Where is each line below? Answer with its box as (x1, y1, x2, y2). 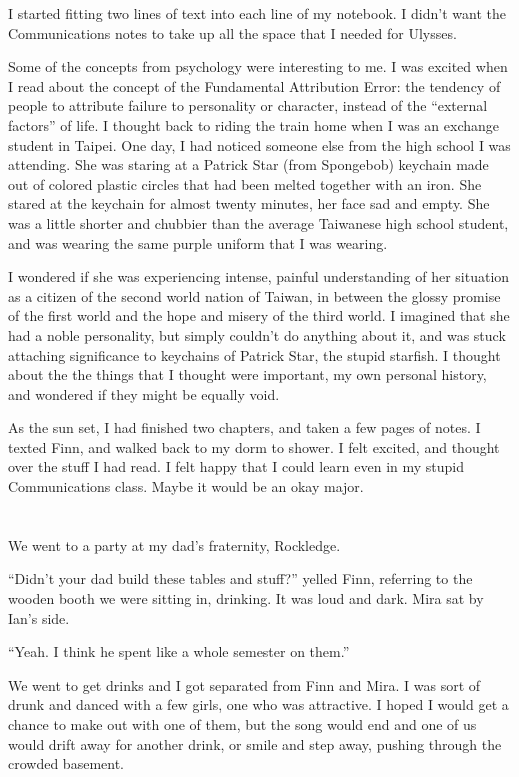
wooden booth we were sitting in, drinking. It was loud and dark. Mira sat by (8, 588, 484, 609)
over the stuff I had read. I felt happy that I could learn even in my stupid (8, 456, 465, 477)
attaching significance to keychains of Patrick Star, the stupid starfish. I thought (8, 344, 501, 365)
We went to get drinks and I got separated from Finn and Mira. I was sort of (8, 674, 481, 695)
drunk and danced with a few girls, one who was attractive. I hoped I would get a (8, 694, 509, 715)
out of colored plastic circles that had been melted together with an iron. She (8, 173, 482, 194)
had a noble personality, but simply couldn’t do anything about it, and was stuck (8, 324, 506, 345)
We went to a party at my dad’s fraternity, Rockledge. (8, 534, 341, 555)
